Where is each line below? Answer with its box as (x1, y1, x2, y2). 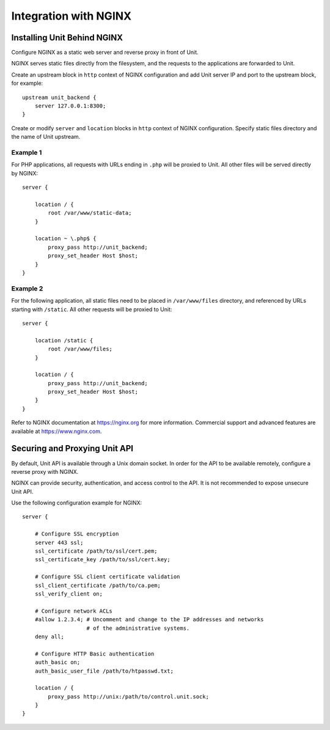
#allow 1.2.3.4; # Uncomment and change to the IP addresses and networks (34, 616, 264, 623)
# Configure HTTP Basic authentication (34, 650, 155, 657)
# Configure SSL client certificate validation (34, 573, 180, 580)
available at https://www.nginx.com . (11, 427, 102, 435)
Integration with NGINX (11, 9, 132, 23)
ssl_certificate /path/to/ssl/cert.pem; (34, 548, 158, 555)
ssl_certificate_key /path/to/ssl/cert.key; (34, 556, 170, 563)
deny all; (34, 633, 64, 640)
